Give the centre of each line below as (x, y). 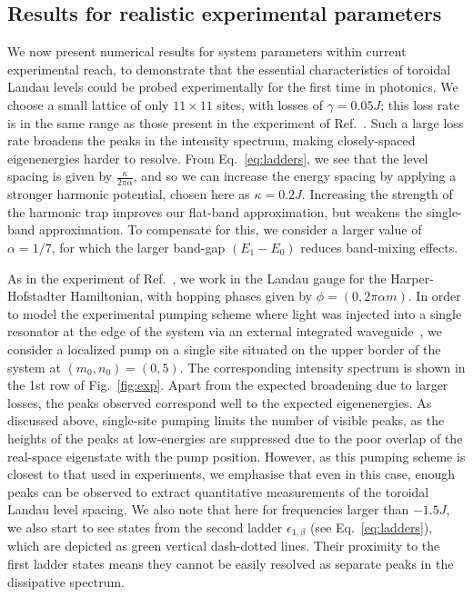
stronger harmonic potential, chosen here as (129, 194)
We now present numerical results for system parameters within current (207, 51)
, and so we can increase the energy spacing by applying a (295, 176)
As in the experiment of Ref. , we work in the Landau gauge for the (197, 278)
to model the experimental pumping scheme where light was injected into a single (235, 313)
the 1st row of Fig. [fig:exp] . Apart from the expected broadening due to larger (228, 385)
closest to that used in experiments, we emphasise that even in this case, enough (231, 474)
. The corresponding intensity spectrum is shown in (322, 367)
